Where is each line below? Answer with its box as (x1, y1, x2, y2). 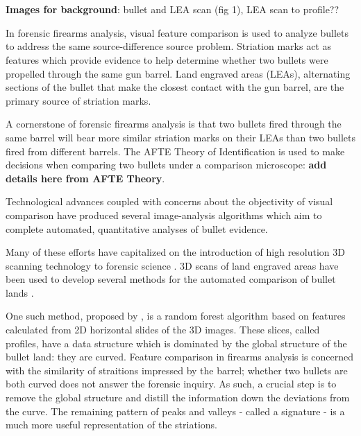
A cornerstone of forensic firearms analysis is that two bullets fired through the (6, 116, 342, 131)
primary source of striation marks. (6, 93, 151, 107)
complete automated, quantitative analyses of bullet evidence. (6, 221, 268, 236)
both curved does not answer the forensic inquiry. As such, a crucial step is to (6, 376, 337, 391)
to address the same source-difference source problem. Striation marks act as (6, 39, 331, 53)
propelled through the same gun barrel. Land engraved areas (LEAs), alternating (6, 66, 351, 80)
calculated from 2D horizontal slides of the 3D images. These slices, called (6, 322, 320, 337)
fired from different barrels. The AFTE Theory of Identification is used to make (6, 143, 345, 158)
